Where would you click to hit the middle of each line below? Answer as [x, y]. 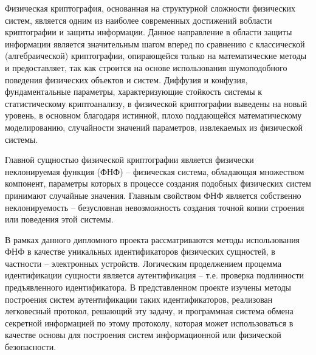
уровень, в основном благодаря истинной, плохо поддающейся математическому [153, 115]
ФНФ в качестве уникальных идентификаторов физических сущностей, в [140, 251]
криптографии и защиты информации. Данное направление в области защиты [149, 32]
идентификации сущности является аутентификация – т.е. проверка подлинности [155, 275]
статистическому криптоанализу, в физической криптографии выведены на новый [156, 103]
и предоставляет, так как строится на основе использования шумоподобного [146, 67]
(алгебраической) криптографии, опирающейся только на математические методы [156, 56]
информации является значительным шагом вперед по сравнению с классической [155, 43]
